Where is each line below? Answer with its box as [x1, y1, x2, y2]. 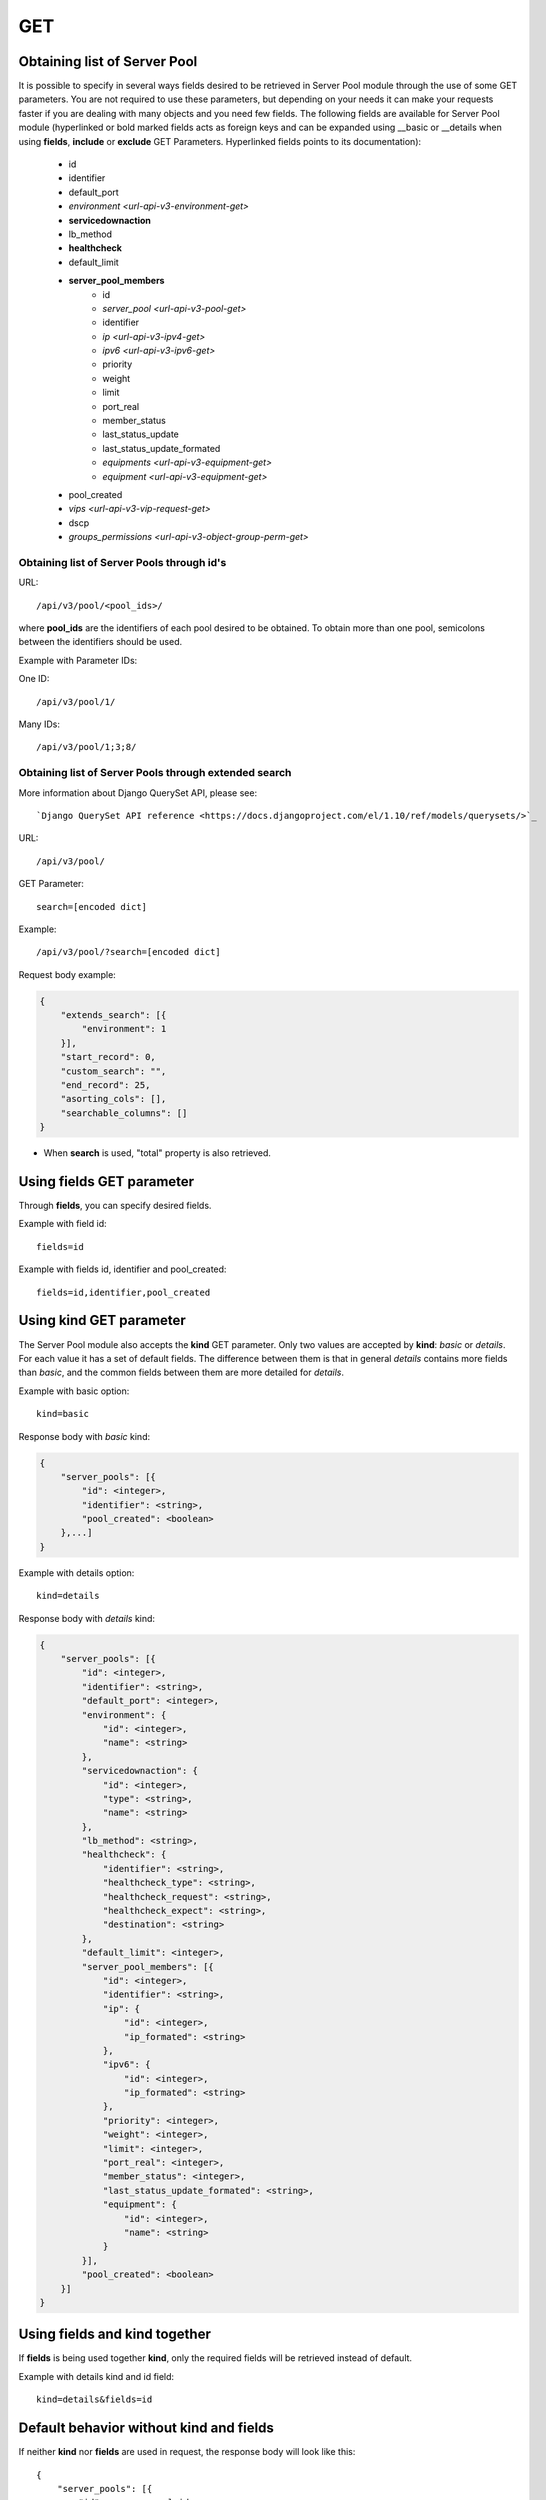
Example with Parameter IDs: [18, 654, 138, 666]
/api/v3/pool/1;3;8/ [36, 741, 137, 753]
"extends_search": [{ [60, 1010, 167, 1021]
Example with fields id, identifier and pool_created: [18, 1263, 227, 1275]
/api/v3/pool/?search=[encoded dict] [36, 946, 222, 958]
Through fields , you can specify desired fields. [18, 1200, 212, 1212]
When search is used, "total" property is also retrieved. [43, 1147, 272, 1159]
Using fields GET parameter [18, 1173, 195, 1190]
